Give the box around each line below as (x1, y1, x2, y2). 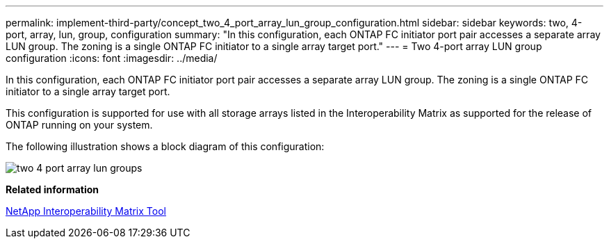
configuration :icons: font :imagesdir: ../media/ (6, 52, 218, 64)
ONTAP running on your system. (6, 119, 153, 131)
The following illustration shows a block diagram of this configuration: (6, 140, 325, 152)
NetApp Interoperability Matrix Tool (6, 205, 166, 217)
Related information (6, 184, 99, 195)
